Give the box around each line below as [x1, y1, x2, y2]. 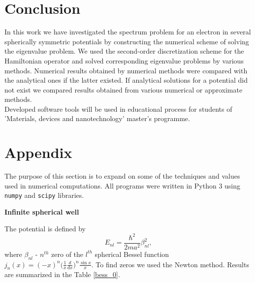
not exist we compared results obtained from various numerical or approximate [4, 84, 243, 94]
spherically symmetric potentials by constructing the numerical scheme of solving [4, 36, 249, 46]
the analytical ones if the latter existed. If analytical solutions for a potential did [4, 75, 248, 85]
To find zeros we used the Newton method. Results [96, 259, 249, 269]
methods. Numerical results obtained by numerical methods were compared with [4, 65, 248, 75]
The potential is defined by [4, 223, 86, 233]
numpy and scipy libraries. [4, 190, 84, 200]
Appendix [4, 142, 72, 162]
